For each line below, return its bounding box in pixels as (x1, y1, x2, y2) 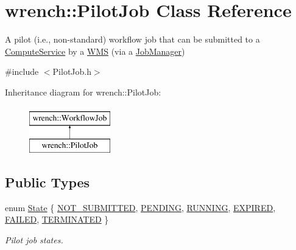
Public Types (5, 173, 90, 192)
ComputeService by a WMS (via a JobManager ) (5, 44, 185, 57)
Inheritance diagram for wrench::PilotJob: (5, 85, 161, 98)
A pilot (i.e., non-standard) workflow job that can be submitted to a (5, 33, 260, 46)
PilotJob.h (52, 65, 91, 78)
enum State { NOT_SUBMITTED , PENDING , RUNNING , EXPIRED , (5, 201, 276, 214)
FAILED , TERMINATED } (5, 213, 109, 226)
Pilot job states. (5, 234, 63, 246)
